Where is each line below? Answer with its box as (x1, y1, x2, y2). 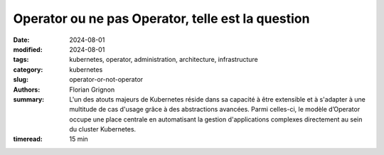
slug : (13, 75, 28, 84)
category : (13, 65, 43, 74)
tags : (13, 55, 29, 64)
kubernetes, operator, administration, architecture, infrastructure (69, 55, 259, 64)
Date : (13, 36, 30, 44)
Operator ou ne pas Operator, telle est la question (13, 11, 310, 26)
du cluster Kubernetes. (69, 125, 137, 134)
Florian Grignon (69, 85, 115, 94)
